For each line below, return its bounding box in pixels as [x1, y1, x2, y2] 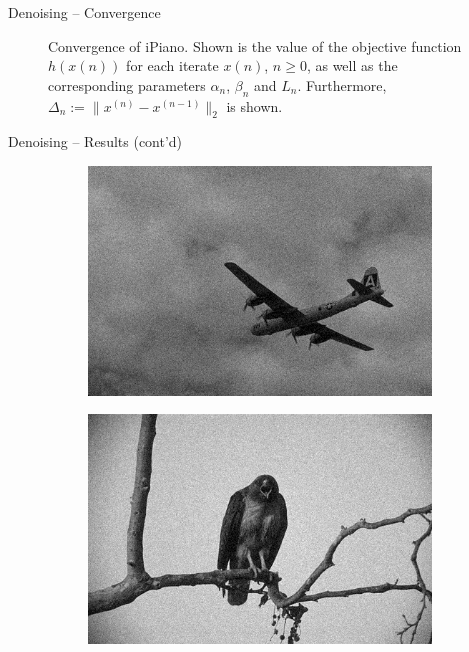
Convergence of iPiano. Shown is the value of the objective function [48, 35, 462, 56]
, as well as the [306, 55, 398, 76]
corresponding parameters [48, 74, 206, 95]
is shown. [226, 95, 283, 116]
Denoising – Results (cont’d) [8, 131, 183, 152]
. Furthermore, [297, 74, 387, 95]
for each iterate [126, 55, 219, 76]
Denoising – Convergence [8, 2, 161, 22]
